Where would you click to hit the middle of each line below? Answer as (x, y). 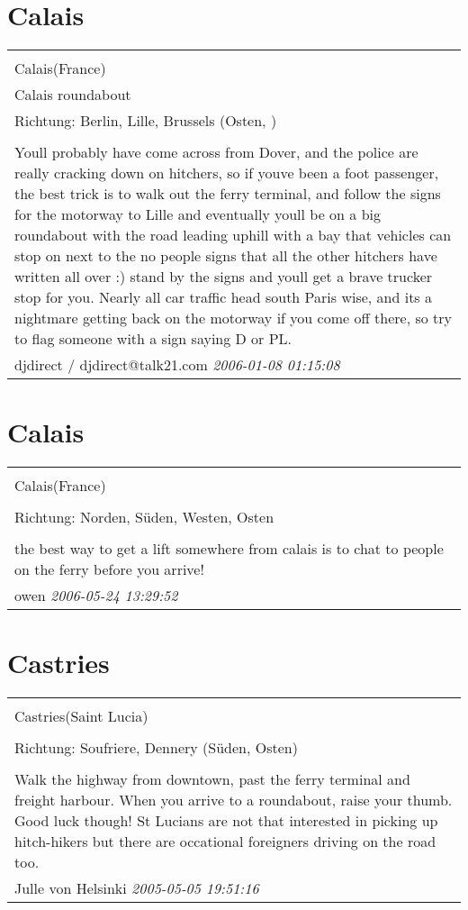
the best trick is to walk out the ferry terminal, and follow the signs (228, 194)
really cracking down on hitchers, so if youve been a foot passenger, (227, 173)
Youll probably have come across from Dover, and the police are (216, 152)
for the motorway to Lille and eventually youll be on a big (198, 214)
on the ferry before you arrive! (109, 569)
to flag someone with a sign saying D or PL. (153, 339)
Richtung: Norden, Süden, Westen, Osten (144, 517)
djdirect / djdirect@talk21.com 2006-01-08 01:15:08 (177, 365)
